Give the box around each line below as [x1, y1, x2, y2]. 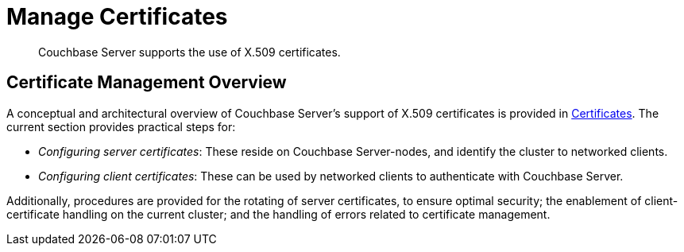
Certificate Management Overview [6, 72, 287, 93]
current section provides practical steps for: [6, 119, 236, 134]
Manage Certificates [6, 3, 228, 30]
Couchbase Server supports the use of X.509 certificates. [38, 45, 341, 59]
